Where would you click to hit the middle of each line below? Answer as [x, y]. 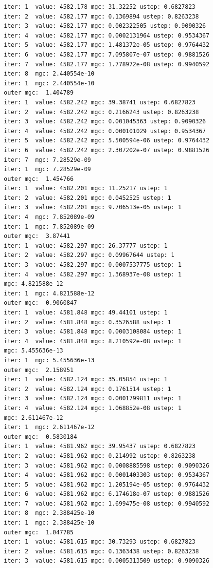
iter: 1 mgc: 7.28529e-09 [47, 169]
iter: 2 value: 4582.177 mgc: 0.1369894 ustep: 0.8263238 [101, 16]
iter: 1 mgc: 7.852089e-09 [49, 226]
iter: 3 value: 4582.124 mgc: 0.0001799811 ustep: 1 [93, 399]
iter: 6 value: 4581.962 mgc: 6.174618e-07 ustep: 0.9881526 [107, 494]
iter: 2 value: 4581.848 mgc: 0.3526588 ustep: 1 [88, 322]
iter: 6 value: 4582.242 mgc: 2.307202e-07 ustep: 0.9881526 [107, 150]
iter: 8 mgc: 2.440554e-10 [49, 74]
